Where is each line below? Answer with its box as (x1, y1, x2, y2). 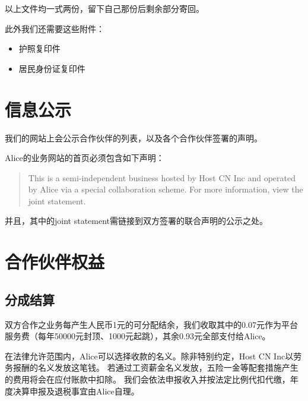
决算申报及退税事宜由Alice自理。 (12, 384, 139, 397)
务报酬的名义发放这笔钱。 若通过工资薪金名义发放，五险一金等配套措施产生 (5, 361, 299, 374)
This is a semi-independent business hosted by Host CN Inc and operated (28, 171, 296, 184)
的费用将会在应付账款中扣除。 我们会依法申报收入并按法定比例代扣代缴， (5, 373, 290, 386)
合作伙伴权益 (5, 250, 105, 274)
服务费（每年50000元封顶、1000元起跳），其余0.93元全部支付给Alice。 (5, 330, 271, 342)
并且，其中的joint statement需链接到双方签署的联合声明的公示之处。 (5, 214, 268, 227)
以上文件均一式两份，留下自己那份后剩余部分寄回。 (5, 2, 204, 14)
